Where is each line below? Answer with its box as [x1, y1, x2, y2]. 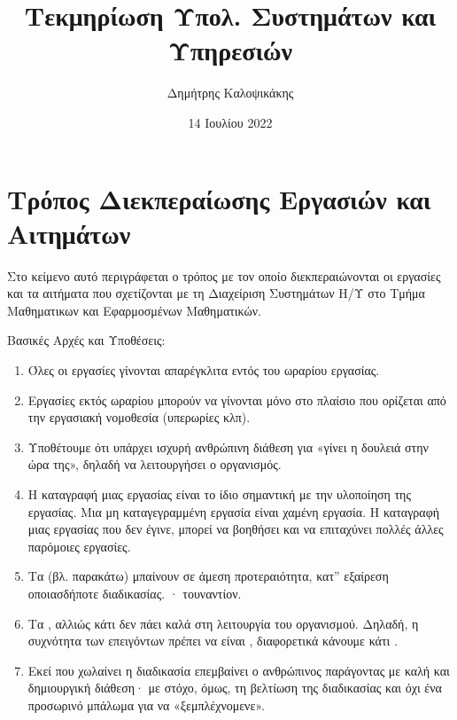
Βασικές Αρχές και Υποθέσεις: [7, 331, 166, 349]
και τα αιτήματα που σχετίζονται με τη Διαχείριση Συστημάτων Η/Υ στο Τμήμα [7, 284, 425, 302]
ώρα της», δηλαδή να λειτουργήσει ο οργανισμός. [27, 455, 282, 473]
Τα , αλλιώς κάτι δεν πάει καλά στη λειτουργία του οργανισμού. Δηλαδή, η [27, 614, 419, 632]
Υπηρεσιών [167, 32, 293, 68]
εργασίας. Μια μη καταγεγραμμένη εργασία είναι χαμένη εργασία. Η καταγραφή [27, 502, 440, 520]
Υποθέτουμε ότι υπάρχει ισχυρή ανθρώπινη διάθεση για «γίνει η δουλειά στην [27, 437, 429, 456]
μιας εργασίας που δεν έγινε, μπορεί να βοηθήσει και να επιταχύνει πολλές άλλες [27, 520, 444, 538]
